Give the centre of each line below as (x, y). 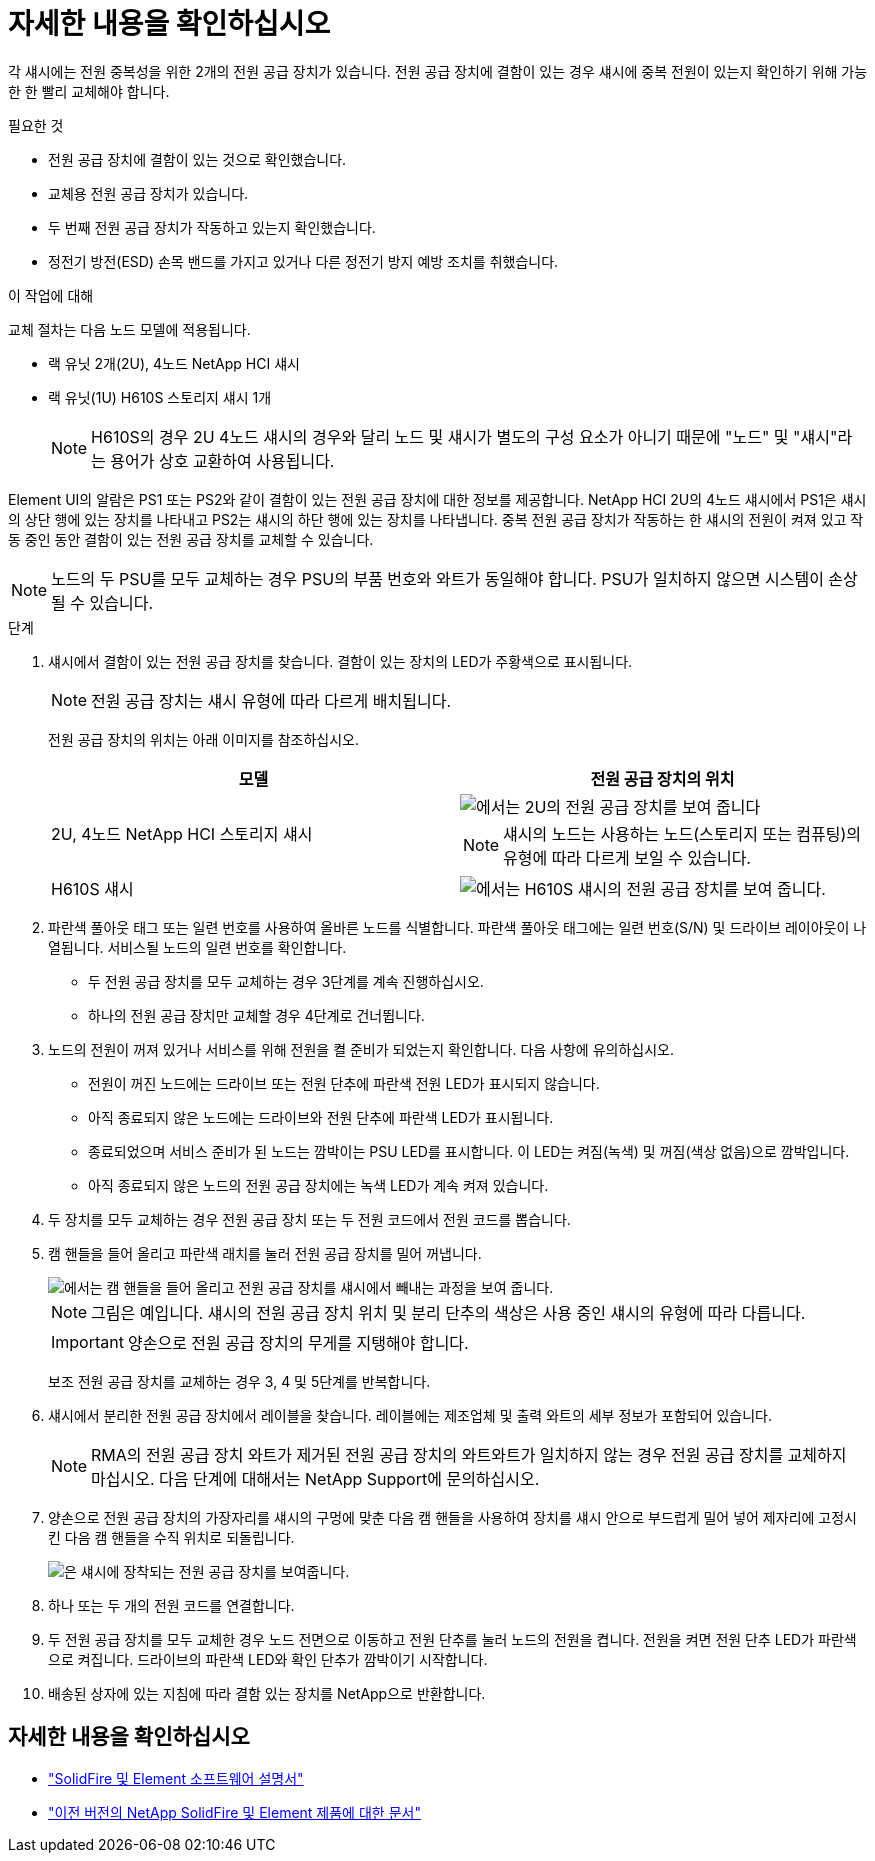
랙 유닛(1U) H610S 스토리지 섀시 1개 (160, 397)
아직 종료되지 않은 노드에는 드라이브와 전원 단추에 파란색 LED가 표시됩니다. (321, 1117)
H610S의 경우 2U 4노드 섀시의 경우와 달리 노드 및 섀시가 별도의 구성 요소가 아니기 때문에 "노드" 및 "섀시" (464, 436)
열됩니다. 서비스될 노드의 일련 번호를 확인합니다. (197, 947)
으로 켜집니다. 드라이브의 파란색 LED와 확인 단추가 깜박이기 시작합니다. (268, 1659)
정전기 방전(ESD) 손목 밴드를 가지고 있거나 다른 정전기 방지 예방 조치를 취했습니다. (303, 261)
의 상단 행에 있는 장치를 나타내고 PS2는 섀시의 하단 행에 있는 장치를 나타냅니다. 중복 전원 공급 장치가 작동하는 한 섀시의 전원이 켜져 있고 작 (436, 519)
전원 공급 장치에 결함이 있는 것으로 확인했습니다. (197, 159)
